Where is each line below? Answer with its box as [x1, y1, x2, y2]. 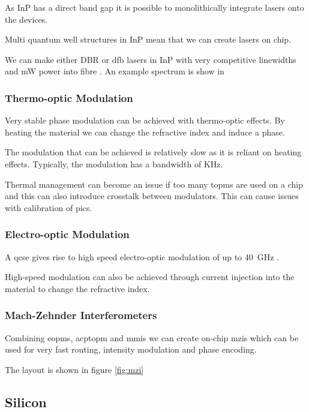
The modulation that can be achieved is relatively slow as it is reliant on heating [5, 146, 302, 158]
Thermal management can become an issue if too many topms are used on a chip [5, 178, 303, 190]
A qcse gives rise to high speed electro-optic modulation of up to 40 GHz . [5, 250, 280, 263]
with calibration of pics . [5, 201, 92, 213]
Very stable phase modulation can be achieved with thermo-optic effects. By [5, 114, 285, 127]
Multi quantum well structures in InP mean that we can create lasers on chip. [5, 33, 292, 46]
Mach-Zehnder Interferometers [5, 308, 157, 323]
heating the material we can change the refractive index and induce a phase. [5, 125, 285, 138]
